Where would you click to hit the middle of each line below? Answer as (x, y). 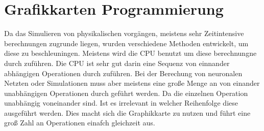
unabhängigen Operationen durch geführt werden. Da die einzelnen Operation (126, 93)
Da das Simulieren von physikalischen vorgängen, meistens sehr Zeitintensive (124, 33)
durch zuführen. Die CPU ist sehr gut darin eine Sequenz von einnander (117, 63)
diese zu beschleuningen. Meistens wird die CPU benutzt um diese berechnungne (130, 53)
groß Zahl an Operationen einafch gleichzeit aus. (80, 123)
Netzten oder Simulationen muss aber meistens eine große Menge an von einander (132, 83)
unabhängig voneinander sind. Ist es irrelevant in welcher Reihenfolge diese (121, 103)
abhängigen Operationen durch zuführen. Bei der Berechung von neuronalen (123, 73)
